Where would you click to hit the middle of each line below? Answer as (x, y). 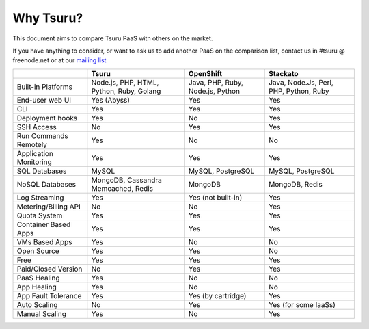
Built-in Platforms (45, 87)
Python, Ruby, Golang (126, 91)
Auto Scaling (37, 304)
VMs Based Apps (44, 241)
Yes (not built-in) (215, 197)
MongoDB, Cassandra (126, 180)
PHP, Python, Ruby (299, 91)
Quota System (40, 215)
